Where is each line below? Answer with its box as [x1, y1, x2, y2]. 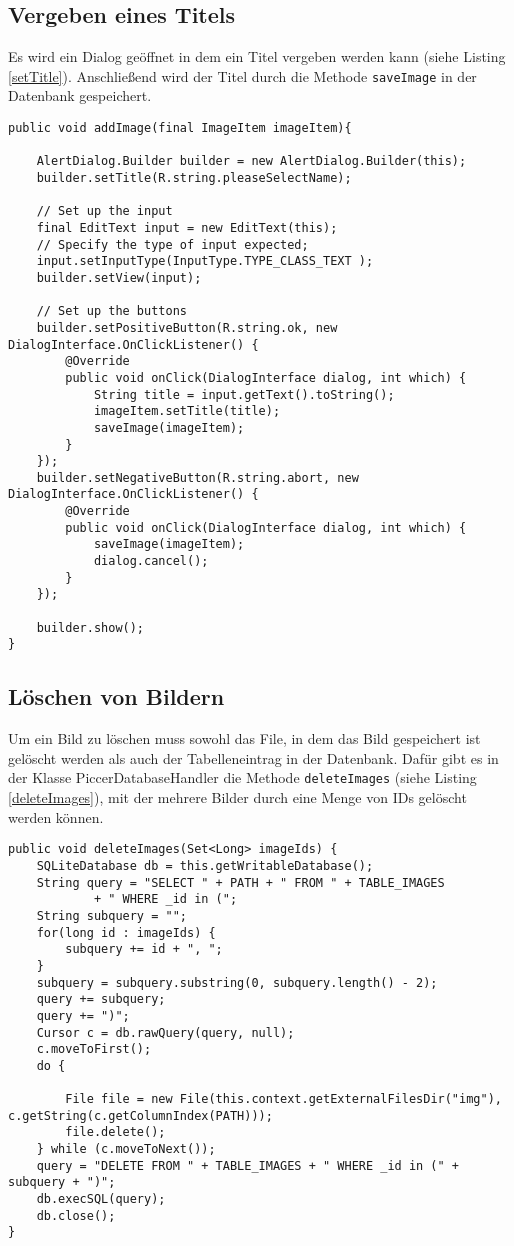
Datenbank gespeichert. [8, 85, 152, 106]
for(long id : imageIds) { [36, 925, 216, 940]
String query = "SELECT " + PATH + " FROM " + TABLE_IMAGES [36, 875, 445, 890]
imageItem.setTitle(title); [93, 404, 281, 419]
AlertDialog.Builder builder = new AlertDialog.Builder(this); [36, 154, 467, 169]
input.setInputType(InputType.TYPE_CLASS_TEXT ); [36, 254, 374, 269]
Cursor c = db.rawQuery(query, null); [36, 1025, 295, 1040]
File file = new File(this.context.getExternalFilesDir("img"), [65, 1092, 502, 1107]
